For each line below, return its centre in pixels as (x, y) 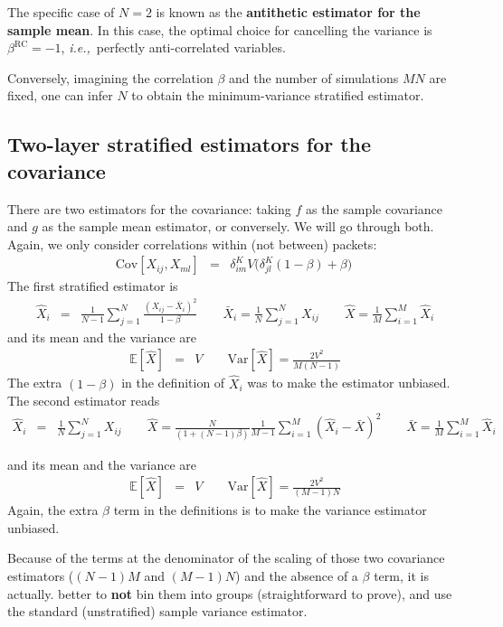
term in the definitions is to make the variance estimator (270, 510)
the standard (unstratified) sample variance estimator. (157, 611)
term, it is (401, 575)
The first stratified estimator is (93, 286)
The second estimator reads (84, 401)
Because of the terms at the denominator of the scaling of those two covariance (226, 558)
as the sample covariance (374, 208)
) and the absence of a (297, 575)
